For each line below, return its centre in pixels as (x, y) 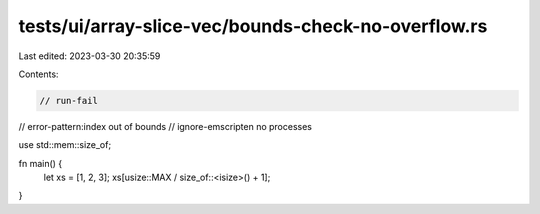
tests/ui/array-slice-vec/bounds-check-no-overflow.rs (253, 26)
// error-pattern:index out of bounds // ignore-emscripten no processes (165, 126)
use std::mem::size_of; (65, 145)
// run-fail (69, 100)
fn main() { (40, 163)
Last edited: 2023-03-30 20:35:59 (89, 56)
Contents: (38, 74)
